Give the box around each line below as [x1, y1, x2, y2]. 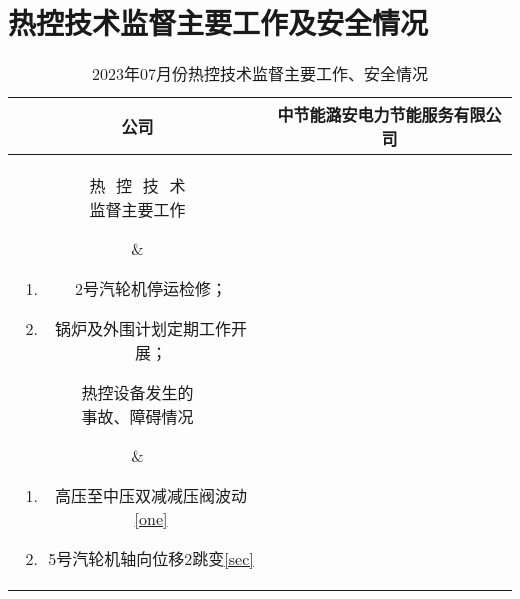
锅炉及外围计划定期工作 [54, 317, 231, 341]
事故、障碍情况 [81, 405, 194, 429]
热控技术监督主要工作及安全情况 [8, 2, 429, 43]
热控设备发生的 [81, 381, 194, 405]
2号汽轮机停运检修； [74, 277, 227, 301]
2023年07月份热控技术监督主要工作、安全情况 [91, 62, 428, 86]
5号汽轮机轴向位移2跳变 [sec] [48, 547, 254, 571]
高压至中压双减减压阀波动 [54, 484, 247, 508]
